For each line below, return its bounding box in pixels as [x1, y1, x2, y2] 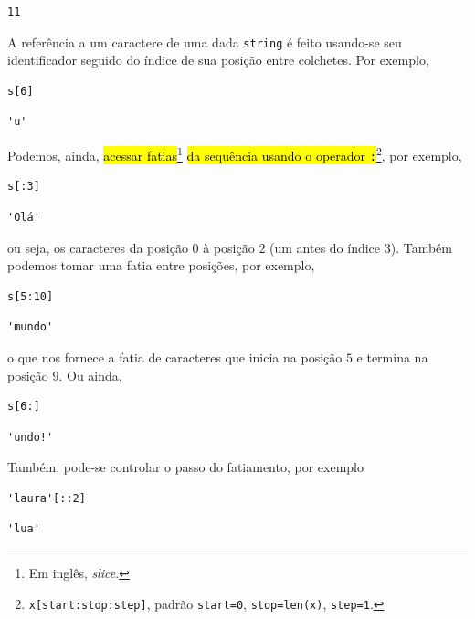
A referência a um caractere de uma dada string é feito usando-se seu [7, 32, 402, 51]
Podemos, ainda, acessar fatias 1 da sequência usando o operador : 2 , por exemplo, [7, 143, 462, 164]
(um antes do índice [269, 237, 381, 257]
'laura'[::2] [7, 491, 86, 505]
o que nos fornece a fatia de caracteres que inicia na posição [7, 347, 343, 366]
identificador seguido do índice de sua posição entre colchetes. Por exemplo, [7, 50, 429, 69]
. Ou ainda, [58, 365, 122, 384]
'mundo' [7, 320, 54, 334]
